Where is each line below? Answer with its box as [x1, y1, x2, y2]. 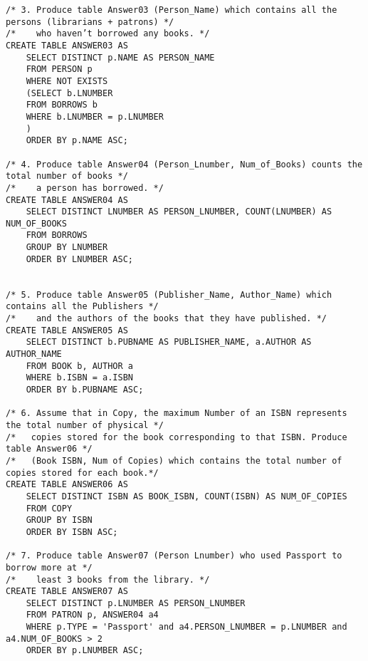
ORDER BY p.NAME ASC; [26, 135, 128, 146]
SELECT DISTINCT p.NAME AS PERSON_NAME [26, 52, 215, 63]
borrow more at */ [6, 562, 93, 573]
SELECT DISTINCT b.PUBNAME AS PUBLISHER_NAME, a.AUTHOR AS [26, 337, 312, 348]
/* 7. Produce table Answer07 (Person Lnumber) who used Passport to [6, 551, 342, 561]
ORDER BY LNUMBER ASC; [26, 254, 133, 264]
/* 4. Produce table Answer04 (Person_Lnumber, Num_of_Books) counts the [6, 159, 363, 170]
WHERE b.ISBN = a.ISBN [26, 373, 133, 383]
